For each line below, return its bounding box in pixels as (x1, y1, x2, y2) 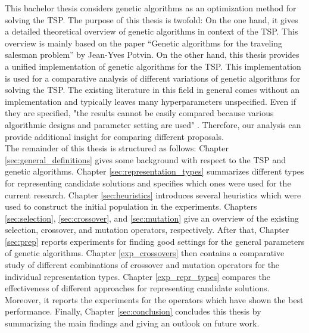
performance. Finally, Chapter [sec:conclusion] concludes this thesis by (5, 305, 261, 318)
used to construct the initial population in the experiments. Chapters (5, 200, 257, 213)
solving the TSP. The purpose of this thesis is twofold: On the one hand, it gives (5, 13, 298, 26)
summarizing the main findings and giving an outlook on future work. (5, 317, 260, 329)
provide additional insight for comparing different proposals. (5, 130, 224, 142)
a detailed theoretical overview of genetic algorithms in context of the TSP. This (5, 25, 298, 38)
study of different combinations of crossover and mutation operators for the (5, 259, 280, 271)
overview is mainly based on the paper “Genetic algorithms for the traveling (5, 36, 283, 49)
